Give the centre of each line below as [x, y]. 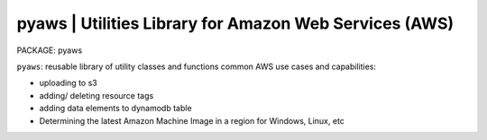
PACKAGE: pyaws [50, 50]
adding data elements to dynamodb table [116, 109]
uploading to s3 [69, 83]
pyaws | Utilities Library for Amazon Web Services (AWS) [235, 23]
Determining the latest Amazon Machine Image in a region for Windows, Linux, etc [192, 120]
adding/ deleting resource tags [96, 95]
